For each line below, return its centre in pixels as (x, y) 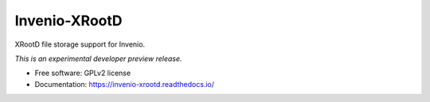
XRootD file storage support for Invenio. (80, 44)
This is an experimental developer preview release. (98, 59)
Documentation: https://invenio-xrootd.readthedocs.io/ (125, 84)
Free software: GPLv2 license (83, 73)
